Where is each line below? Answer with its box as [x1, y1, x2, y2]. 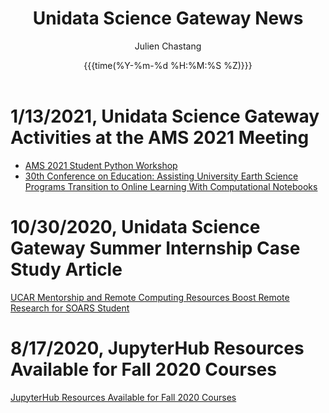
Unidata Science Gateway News [32, 7, 304, 30]
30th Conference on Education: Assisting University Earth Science [24, 170, 299, 182]
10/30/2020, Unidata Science [10, 215, 261, 238]
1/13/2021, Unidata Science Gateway [10, 105, 320, 127]
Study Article [10, 258, 123, 281]
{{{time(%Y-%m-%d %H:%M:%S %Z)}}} [83, 59, 253, 71]
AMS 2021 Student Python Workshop [24, 159, 178, 171]
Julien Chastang [134, 40, 202, 52]
